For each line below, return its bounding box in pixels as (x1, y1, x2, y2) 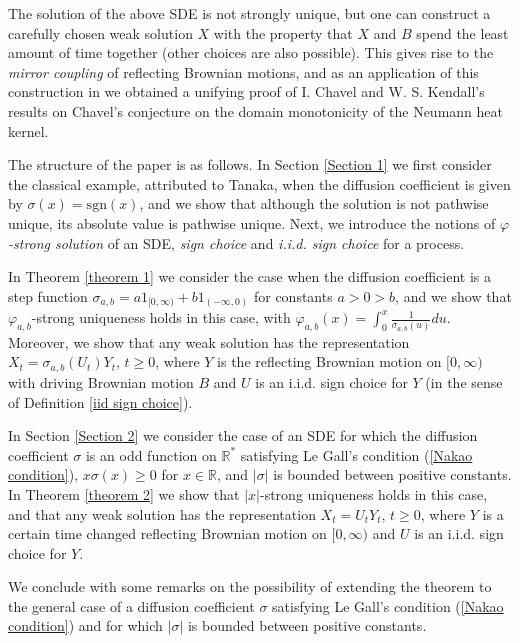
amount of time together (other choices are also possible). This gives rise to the (8, 42, 494, 63)
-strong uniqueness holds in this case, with (31, 307, 291, 328)
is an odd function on (85, 444, 217, 465)
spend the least (416, 22, 509, 43)
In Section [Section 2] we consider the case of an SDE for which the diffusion (8, 425, 478, 446)
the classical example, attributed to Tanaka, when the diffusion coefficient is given (8, 173, 511, 194)
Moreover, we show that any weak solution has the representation (8, 331, 410, 352)
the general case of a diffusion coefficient (8, 595, 255, 616)
